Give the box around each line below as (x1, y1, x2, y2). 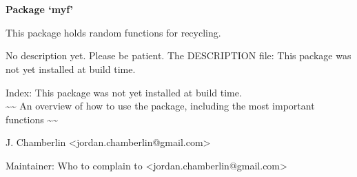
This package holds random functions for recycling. (6, 25, 221, 39)
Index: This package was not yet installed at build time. (6, 85, 242, 99)
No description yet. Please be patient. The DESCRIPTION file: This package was (6, 48, 351, 63)
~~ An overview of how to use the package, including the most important (6, 98, 315, 113)
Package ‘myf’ (6, 2, 73, 17)
